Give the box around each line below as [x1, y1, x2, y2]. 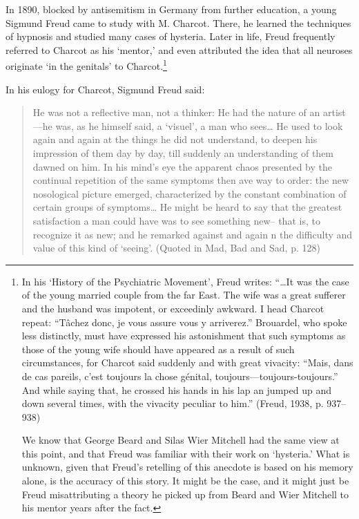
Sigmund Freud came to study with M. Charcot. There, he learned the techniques [6, 15, 351, 30]
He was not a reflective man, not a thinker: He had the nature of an [32, 105, 320, 120]
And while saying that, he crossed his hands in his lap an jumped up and [21, 382, 331, 397]
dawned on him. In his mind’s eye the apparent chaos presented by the [32, 159, 332, 173]
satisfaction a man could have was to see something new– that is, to [32, 213, 320, 227]
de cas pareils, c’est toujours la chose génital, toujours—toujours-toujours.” [21, 368, 338, 383]
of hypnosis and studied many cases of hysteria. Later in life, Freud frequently [6, 29, 336, 44]
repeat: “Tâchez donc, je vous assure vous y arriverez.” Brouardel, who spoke [21, 314, 347, 329]
